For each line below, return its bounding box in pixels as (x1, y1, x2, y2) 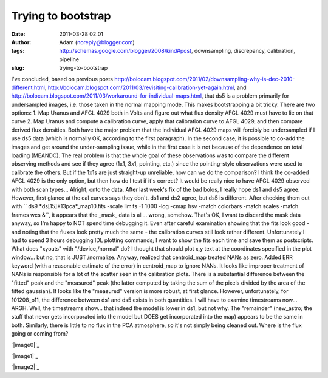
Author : (11, 38, 32, 46)
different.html (11, 84, 46, 91)
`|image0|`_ (11, 341, 39, 348)
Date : (11, 30, 26, 38)
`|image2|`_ (11, 363, 39, 371)
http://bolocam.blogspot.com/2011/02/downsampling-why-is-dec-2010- (114, 75, 295, 83)
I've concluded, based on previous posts (11, 75, 114, 83)
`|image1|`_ (11, 353, 39, 359)
